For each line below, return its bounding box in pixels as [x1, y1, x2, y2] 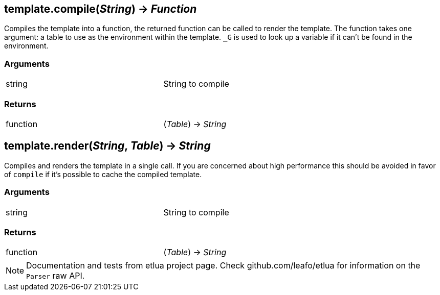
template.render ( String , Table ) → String [4, 139, 211, 153]
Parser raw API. [26, 271, 85, 281]
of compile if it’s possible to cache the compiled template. [4, 169, 202, 179]
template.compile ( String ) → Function [4, 3, 197, 15]
